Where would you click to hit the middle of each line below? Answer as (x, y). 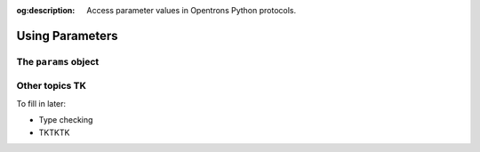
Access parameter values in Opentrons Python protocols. (192, 10)
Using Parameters (68, 36)
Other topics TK (52, 86)
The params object (58, 61)
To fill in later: (41, 103)
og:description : (46, 10)
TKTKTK (54, 132)
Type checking (66, 120)
